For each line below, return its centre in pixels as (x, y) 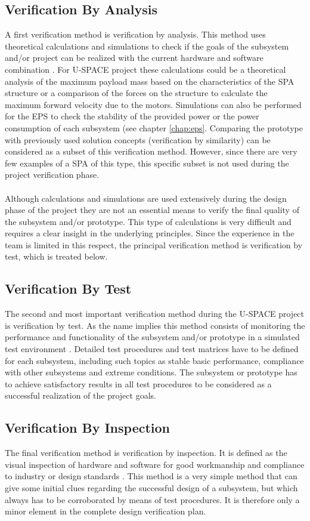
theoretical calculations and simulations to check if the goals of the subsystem (147, 46)
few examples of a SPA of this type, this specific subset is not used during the (147, 163)
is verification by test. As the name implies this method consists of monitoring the (155, 325)
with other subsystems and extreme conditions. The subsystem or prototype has (151, 372)
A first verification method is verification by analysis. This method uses (135, 34)
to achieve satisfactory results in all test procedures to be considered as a (138, 383)
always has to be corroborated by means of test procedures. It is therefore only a (152, 499)
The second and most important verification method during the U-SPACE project (155, 314)
